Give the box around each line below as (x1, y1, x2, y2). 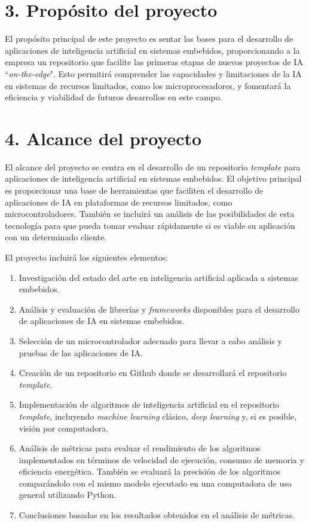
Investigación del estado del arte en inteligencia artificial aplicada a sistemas (19, 271, 298, 283)
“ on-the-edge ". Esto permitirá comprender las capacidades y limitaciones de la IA (5, 67, 302, 79)
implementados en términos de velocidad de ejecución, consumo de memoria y (19, 453, 304, 466)
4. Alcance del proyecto (5, 126, 202, 150)
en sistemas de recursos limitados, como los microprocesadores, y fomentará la (5, 79, 291, 91)
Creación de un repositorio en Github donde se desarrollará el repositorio (19, 366, 287, 379)
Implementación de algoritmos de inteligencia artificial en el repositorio (19, 398, 279, 411)
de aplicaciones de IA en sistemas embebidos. (19, 314, 185, 327)
